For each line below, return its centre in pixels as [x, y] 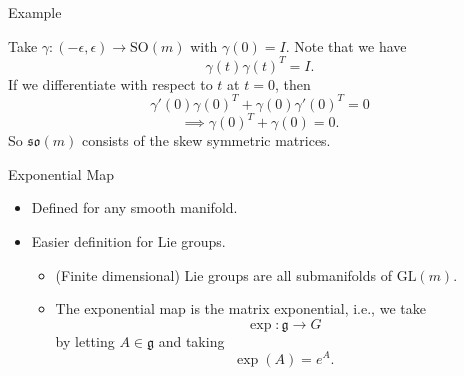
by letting [85, 340]
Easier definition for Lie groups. [128, 241]
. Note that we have [346, 45]
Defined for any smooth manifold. [134, 207]
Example [35, 12]
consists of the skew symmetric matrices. [206, 140]
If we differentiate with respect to [110, 83]
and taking [191, 340]
